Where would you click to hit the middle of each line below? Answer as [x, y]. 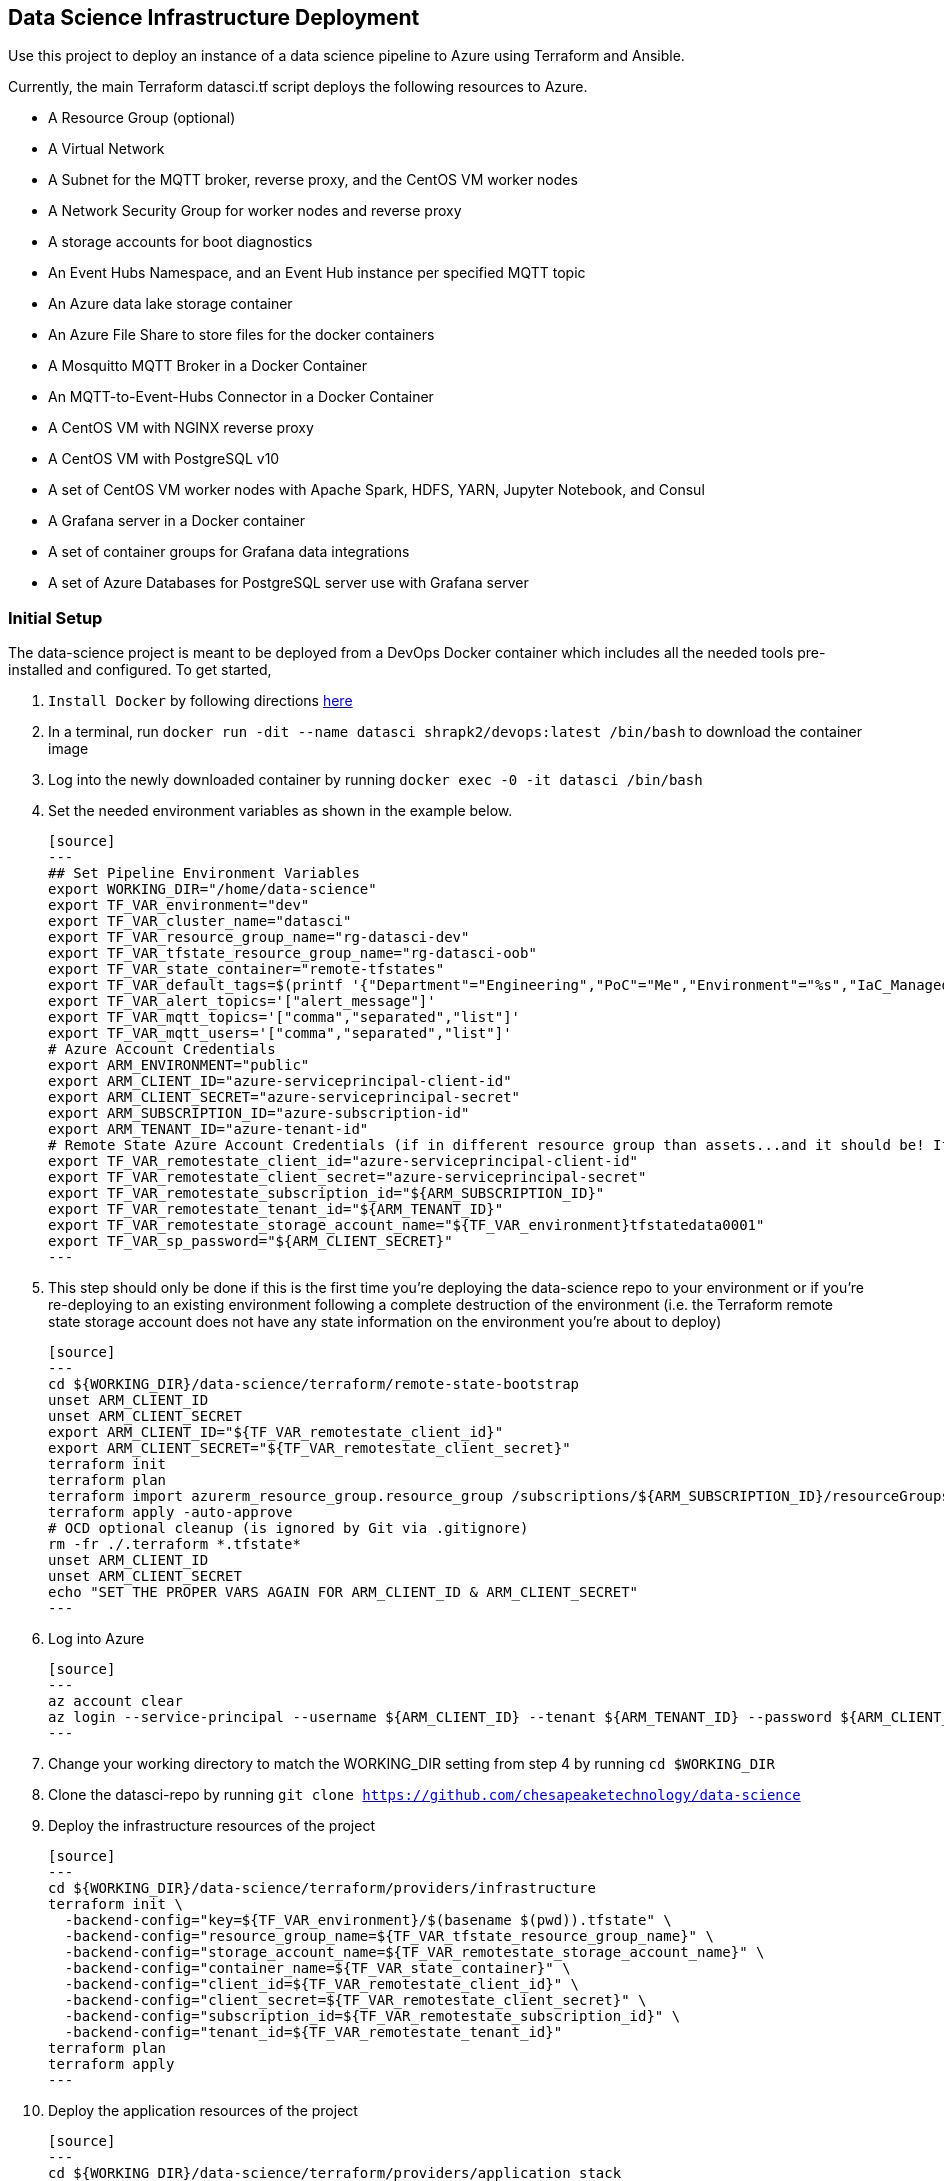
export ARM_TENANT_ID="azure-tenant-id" [208, 1129]
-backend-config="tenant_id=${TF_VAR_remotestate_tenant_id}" [313, 2032]
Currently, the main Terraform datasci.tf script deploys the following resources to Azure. [298, 87]
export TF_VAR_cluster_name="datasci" [200, 921]
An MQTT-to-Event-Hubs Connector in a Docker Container [241, 397]
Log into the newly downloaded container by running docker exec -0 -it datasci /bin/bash [375, 780]
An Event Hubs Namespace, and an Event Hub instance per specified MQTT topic [317, 273]
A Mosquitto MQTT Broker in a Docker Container [208, 366]
